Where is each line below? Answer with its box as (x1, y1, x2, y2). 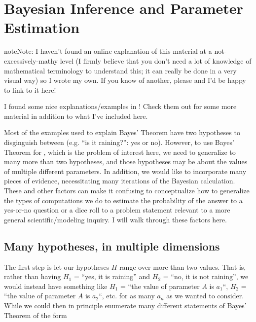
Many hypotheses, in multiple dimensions (4, 238, 220, 253)
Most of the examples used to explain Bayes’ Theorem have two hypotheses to (4, 127, 240, 138)
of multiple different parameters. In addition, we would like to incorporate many (4, 166, 247, 176)
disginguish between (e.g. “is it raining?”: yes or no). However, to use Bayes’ (4, 137, 234, 147)
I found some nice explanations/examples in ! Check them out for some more (4, 101, 237, 111)
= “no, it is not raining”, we (163, 271, 249, 282)
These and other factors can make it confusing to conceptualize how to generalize (4, 185, 250, 196)
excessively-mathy (4, 55, 58, 66)
